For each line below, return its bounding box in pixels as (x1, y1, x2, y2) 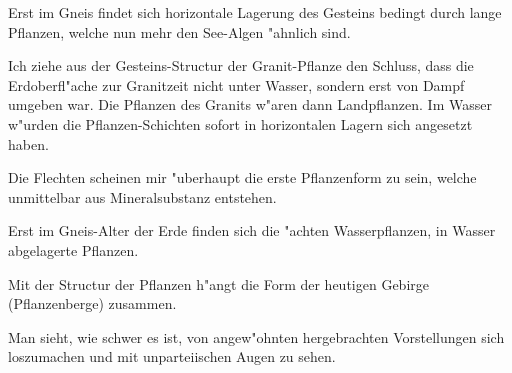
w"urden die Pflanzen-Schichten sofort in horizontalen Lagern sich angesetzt (8, 113, 473, 134)
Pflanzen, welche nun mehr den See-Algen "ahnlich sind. (8, 21, 351, 42)
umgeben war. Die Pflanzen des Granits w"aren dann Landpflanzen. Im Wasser (8, 94, 492, 115)
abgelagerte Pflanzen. (8, 239, 139, 260)
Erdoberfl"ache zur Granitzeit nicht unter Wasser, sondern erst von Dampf (8, 74, 465, 95)
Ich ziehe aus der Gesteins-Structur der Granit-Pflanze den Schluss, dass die (8, 55, 474, 76)
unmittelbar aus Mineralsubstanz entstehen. (8, 186, 277, 207)
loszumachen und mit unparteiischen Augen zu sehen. (8, 346, 336, 367)
